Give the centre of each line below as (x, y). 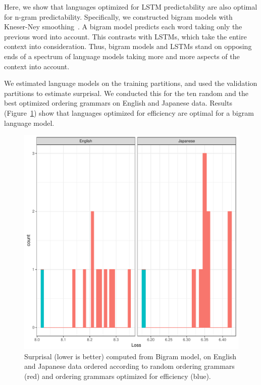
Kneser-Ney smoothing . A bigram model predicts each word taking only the (123, 27)
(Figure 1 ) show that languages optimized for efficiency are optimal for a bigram (129, 112)
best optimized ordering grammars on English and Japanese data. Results (118, 103)
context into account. (37, 66)
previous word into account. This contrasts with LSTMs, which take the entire (125, 36)
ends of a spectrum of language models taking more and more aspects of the (122, 56)
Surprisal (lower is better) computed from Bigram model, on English (130, 356)
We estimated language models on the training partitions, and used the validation (131, 83)
